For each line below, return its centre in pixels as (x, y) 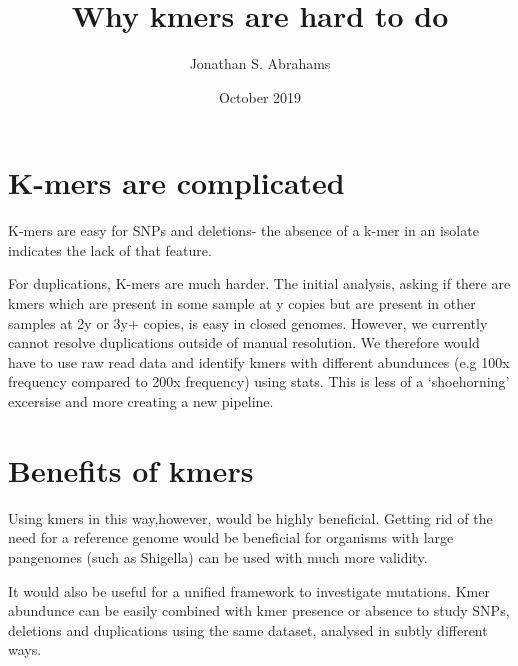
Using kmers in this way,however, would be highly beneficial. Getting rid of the (250, 517)
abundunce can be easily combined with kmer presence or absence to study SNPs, (259, 610)
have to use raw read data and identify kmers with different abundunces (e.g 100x (259, 361)
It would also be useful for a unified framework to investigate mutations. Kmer (249, 590)
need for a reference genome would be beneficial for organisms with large (231, 537)
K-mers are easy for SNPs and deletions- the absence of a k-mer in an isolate (243, 230)
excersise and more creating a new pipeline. (141, 401)
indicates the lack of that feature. (110, 249)
